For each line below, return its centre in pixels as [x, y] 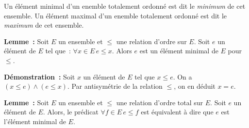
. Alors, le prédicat [71, 112]
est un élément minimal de [179, 51]
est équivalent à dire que [177, 112]
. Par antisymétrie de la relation [115, 86]
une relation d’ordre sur [151, 41]
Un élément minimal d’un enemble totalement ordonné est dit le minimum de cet [125, 6]
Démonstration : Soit [40, 76]
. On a [183, 76]
